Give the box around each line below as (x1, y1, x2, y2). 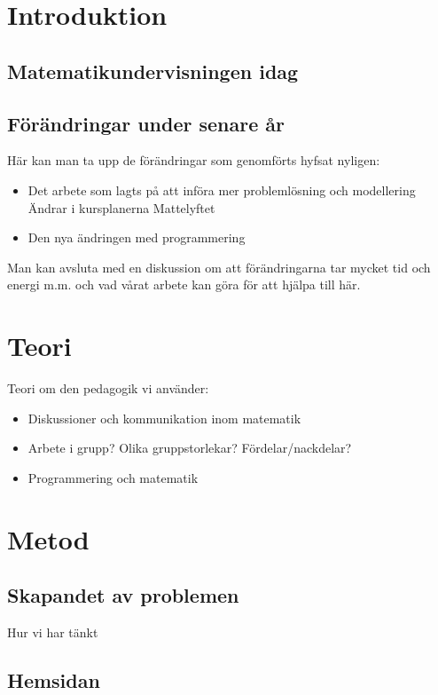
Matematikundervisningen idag (7, 57, 299, 84)
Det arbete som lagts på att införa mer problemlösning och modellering (27, 180, 416, 199)
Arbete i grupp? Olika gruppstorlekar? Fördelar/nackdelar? (27, 438, 352, 457)
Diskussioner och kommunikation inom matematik (27, 408, 301, 427)
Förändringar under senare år (7, 109, 285, 137)
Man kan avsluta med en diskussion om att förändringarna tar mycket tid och (7, 257, 431, 276)
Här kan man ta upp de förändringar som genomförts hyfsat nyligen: (7, 151, 380, 170)
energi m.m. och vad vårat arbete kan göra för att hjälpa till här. (7, 275, 361, 294)
